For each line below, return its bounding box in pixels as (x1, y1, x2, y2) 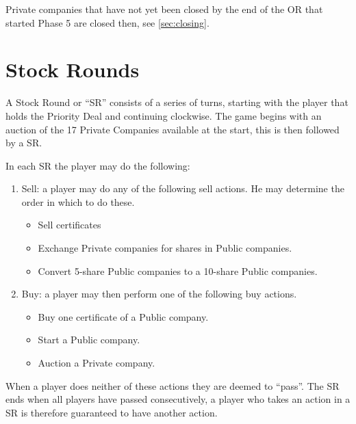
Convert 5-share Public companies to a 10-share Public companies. (38, 263, 318, 278)
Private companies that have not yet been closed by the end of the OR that (5, 2, 323, 16)
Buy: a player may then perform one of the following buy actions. (21, 287, 297, 301)
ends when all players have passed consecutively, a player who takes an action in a (5, 392, 351, 406)
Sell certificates (38, 217, 101, 232)
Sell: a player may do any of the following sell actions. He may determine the (21, 181, 344, 196)
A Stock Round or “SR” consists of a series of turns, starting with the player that (5, 95, 348, 109)
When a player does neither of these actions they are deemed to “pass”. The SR (5, 378, 340, 393)
